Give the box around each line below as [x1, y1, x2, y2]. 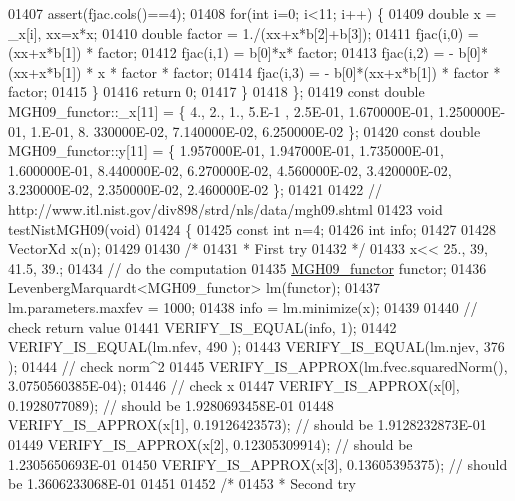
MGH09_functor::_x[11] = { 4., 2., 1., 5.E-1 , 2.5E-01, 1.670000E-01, [8, 100, 434, 121]
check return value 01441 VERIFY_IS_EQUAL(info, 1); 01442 [8, 316, 397, 337]
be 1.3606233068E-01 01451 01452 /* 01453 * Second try [8, 473, 356, 494]
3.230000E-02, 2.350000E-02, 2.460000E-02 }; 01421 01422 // [8, 179, 382, 200]
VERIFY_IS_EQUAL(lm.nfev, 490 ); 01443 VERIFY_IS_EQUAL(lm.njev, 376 [8, 336, 505, 357]
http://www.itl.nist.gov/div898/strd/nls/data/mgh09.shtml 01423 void [8, 198, 443, 219]
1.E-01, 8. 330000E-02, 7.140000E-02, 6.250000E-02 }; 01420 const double [30, 120, 481, 141]
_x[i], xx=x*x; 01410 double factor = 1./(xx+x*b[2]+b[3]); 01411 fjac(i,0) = [8, 22, 479, 43]
